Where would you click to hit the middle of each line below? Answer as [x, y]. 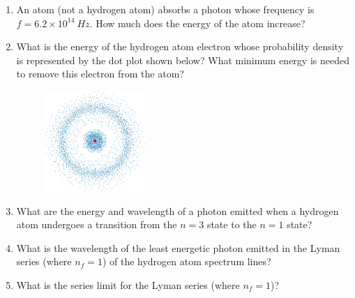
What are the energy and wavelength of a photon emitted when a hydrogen [177, 210]
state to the [232, 224]
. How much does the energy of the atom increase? [197, 23]
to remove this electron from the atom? [100, 74]
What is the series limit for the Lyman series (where [128, 284]
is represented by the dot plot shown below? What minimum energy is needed [183, 60]
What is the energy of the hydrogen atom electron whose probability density [180, 46]
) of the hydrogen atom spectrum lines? [187, 261]
